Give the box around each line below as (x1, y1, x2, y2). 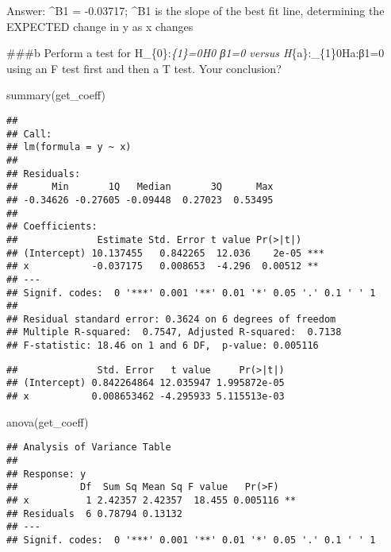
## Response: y (6, 468, 86, 480)
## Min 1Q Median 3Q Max (6, 181, 274, 193)
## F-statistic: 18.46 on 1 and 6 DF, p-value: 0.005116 (6, 340, 319, 352)
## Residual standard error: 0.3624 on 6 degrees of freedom (6, 313, 336, 325)
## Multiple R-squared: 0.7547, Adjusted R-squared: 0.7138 (6, 326, 342, 338)
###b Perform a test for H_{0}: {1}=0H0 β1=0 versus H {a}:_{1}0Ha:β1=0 (6, 44, 385, 61)
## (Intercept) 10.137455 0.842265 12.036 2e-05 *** (6, 247, 324, 259)
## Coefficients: (6, 221, 98, 233)
